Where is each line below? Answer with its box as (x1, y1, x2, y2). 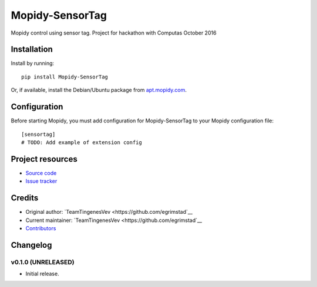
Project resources (11, 154, 77, 164)
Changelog (11, 240, 52, 250)
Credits (11, 193, 39, 203)
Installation (11, 45, 53, 54)
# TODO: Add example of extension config (21, 139, 142, 146)
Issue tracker (25, 177, 58, 184)
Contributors (25, 224, 56, 231)
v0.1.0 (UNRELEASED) (11, 258, 75, 266)
